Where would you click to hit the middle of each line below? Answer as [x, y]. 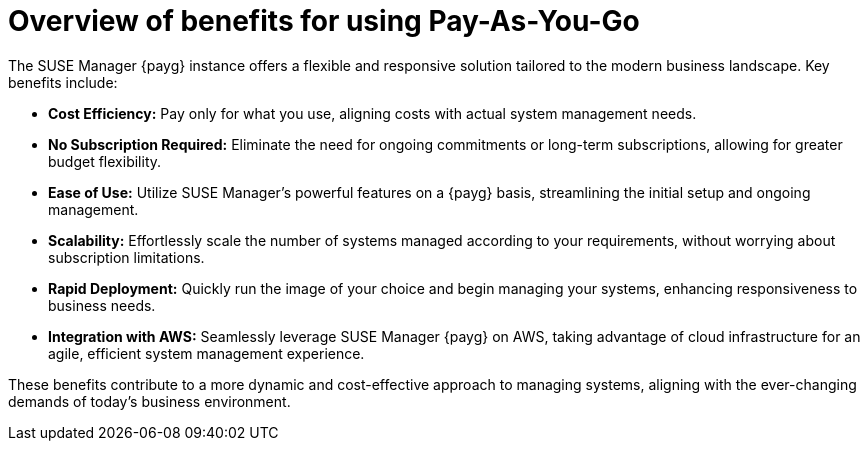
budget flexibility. [105, 161]
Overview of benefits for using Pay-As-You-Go [324, 21]
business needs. [102, 305]
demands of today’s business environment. [149, 401]
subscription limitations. [126, 257]
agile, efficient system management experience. [206, 353]
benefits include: [63, 82]
